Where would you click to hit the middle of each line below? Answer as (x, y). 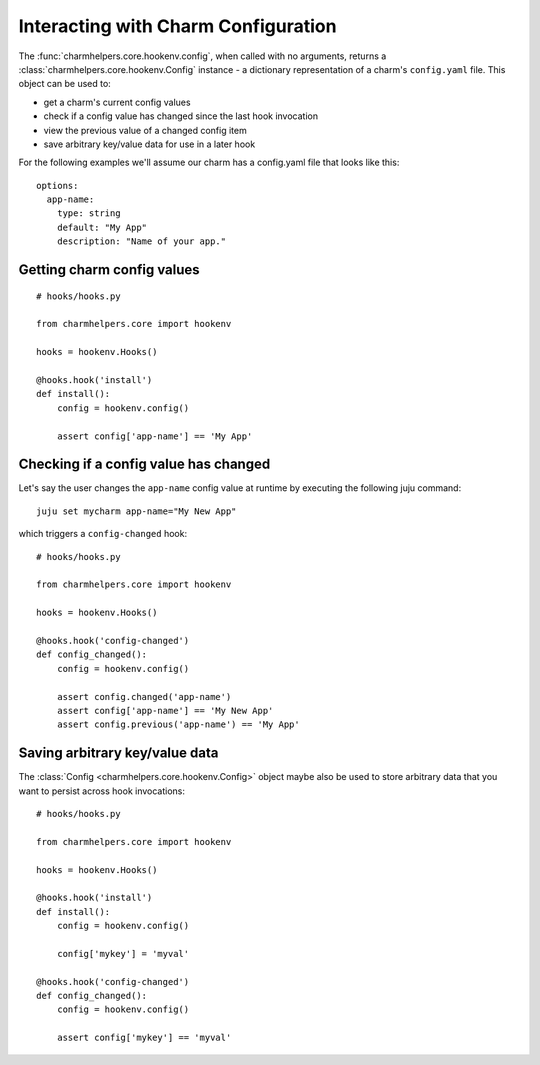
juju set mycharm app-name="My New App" (136, 511)
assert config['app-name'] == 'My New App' (165, 710)
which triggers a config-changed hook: (103, 534)
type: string (88, 213)
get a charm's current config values (117, 102)
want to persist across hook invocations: (101, 791)
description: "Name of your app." (141, 241)
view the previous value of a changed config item (145, 130)
